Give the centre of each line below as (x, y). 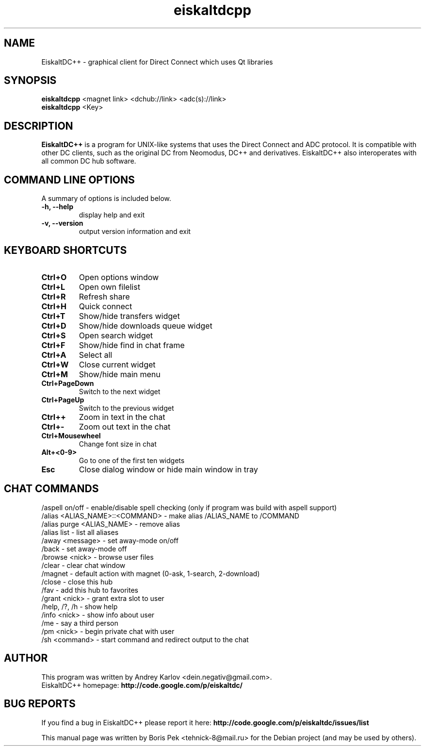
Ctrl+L (53, 287)
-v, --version (62, 223)
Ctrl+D (54, 325)
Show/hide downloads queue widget (146, 325)
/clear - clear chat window (83, 565)
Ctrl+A (54, 355)
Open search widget (116, 335)
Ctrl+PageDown (68, 383)
